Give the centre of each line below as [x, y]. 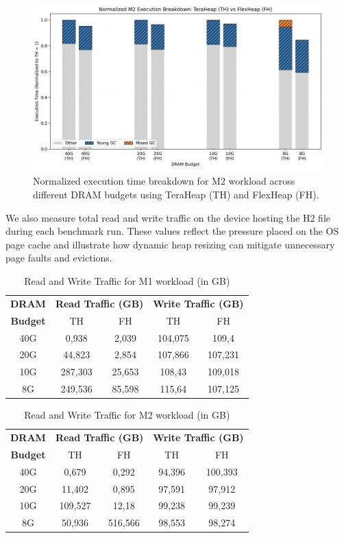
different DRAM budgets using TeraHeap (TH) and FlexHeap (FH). [176, 194]
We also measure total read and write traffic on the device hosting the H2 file [168, 217]
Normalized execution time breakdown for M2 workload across [164, 181]
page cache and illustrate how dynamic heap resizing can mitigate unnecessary [170, 244]
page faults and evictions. [59, 258]
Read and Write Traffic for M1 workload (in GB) [127, 280]
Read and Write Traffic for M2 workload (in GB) [127, 415]
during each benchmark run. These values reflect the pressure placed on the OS [172, 231]
